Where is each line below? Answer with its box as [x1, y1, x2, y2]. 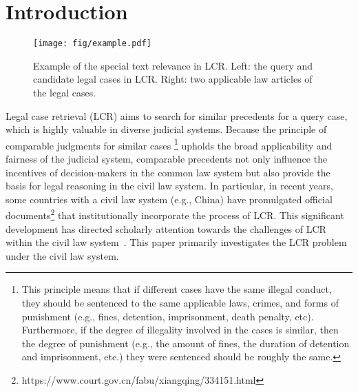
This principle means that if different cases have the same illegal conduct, [21, 282, 332, 296]
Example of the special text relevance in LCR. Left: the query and [33, 58, 313, 72]
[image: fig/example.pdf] [33, 39, 151, 49]
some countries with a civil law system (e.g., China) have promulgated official [6, 192, 333, 206]
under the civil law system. [6, 248, 119, 262]
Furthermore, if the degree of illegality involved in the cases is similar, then [21, 322, 339, 337]
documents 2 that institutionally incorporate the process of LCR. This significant [6, 206, 344, 223]
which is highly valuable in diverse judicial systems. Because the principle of [6, 122, 327, 136]
